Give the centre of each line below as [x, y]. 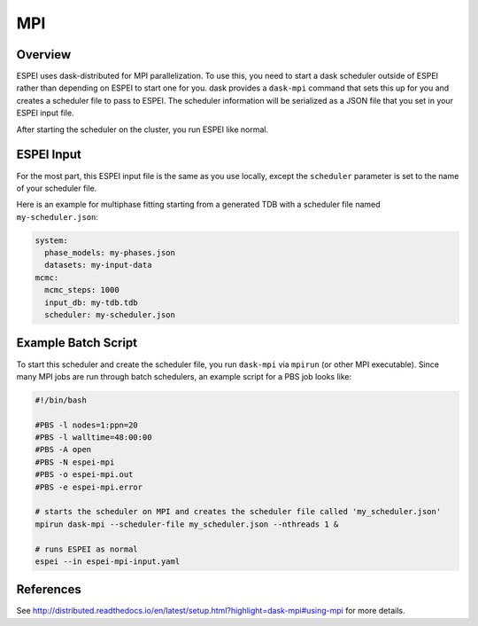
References [49, 590]
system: [51, 240]
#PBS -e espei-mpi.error [89, 487]
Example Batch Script [77, 343]
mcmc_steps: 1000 [82, 290]
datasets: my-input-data [98, 265]
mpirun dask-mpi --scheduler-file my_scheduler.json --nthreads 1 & [187, 524]
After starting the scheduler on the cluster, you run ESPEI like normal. [143, 129]
